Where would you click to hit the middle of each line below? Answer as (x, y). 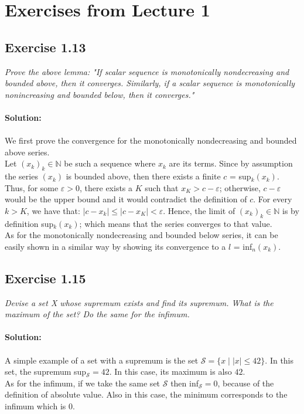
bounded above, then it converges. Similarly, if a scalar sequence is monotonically (150, 83)
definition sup (29, 223)
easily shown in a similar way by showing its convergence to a (115, 246)
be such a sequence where (110, 163)
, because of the (246, 383)
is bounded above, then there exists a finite (143, 176)
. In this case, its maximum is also (170, 371)
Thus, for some (32, 187)
